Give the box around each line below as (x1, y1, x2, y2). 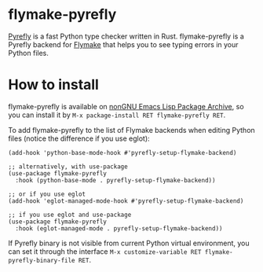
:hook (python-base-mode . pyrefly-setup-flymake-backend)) (15, 176, 216, 184)
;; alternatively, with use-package (8, 163, 128, 171)
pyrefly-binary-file (8, 256, 76, 264)
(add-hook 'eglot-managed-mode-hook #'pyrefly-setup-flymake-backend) (8, 197, 244, 205)
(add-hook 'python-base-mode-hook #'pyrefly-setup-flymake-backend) (8, 149, 237, 156)
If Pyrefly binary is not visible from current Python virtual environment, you (8, 238, 250, 248)
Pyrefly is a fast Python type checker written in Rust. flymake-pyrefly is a (8, 31, 245, 41)
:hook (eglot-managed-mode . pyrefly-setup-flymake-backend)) (15, 224, 223, 233)
